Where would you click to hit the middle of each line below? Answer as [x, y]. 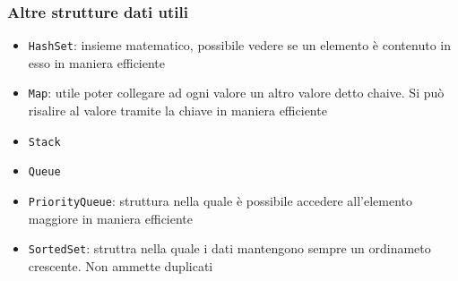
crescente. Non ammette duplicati [121, 265]
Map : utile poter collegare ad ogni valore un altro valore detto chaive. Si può [236, 93]
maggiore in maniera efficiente [111, 218]
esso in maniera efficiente [97, 62]
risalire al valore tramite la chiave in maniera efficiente [177, 111]
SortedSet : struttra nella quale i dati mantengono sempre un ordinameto [229, 248]
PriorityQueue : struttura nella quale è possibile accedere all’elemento [220, 201]
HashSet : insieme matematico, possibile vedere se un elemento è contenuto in [239, 45]
